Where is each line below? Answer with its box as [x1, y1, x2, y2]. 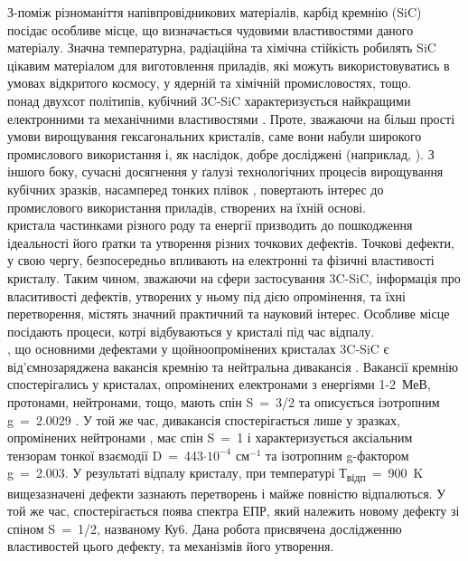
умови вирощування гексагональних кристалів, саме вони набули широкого [7, 127, 422, 146]
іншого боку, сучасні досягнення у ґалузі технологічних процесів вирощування [7, 162, 444, 181]
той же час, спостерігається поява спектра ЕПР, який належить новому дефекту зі [7, 501, 460, 520]
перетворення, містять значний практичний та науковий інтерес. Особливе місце [7, 304, 450, 323]
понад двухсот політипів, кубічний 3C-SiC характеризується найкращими [7, 90, 411, 109]
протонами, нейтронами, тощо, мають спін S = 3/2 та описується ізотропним [7, 393, 440, 412]
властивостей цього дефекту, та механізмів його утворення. [7, 537, 334, 556]
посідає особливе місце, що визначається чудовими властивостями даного [7, 20, 414, 39]
